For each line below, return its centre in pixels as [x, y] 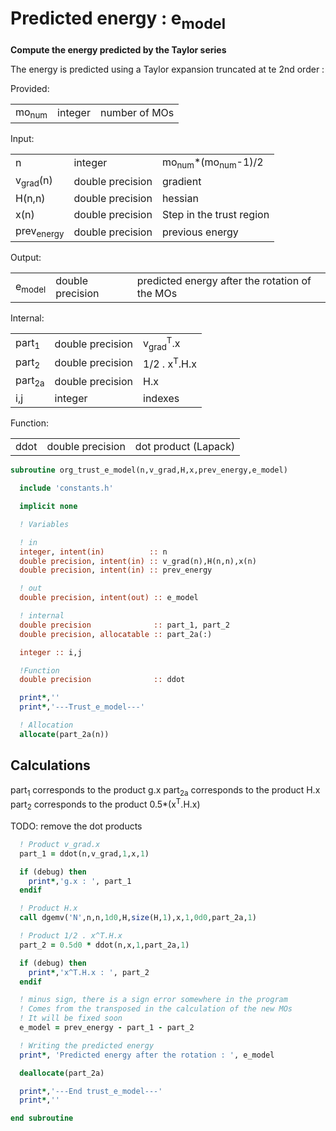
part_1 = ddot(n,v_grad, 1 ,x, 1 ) [84, 853]
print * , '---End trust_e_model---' [91, 1091]
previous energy [200, 232]
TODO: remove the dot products [76, 826]
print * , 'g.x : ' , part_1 [80, 881]
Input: [22, 138]
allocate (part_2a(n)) [64, 734]
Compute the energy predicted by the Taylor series [118, 49]
